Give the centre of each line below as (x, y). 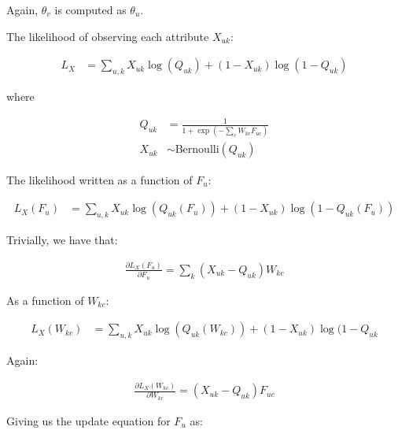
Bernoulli (197, 150)
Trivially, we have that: (62, 239)
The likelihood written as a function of (99, 179)
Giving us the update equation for (88, 420)
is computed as (90, 9)
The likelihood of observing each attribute (108, 36)
